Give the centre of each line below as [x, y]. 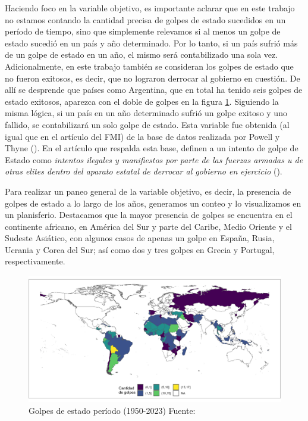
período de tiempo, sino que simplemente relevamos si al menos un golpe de [143, 31]
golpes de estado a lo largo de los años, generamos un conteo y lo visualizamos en [153, 203]
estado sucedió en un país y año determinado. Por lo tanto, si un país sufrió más [151, 43]
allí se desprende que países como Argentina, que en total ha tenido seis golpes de [154, 90]
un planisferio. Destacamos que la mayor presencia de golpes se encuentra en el [149, 215]
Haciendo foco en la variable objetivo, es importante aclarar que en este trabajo [150, 8]
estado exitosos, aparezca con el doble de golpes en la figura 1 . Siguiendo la [142, 101]
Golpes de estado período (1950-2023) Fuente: [112, 410]
